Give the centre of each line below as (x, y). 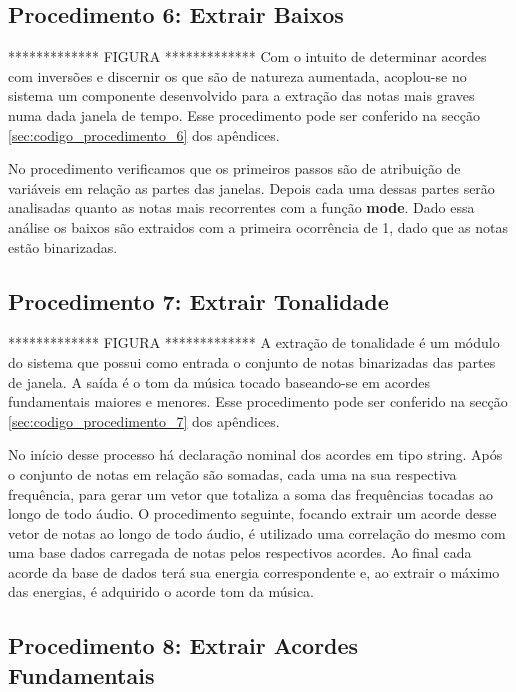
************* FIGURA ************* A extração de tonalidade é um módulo (254, 342)
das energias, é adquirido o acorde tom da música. (161, 591)
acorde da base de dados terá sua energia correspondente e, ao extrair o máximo (254, 571)
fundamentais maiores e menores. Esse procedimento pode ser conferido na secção (258, 401)
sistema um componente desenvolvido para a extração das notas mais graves (241, 95)
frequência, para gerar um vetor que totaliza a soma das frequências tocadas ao (251, 493)
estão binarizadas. (63, 246)
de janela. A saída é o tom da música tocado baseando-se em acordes (219, 381)
